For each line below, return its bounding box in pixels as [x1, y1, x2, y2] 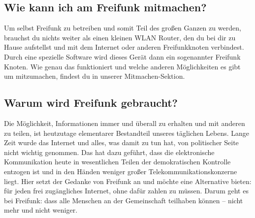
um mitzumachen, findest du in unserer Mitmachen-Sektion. [4, 71, 185, 81]
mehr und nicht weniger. [4, 205, 78, 215]
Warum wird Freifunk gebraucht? [4, 95, 178, 110]
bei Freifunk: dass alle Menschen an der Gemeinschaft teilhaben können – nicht [4, 195, 243, 205]
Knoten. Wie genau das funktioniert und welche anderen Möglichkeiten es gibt [4, 61, 241, 71]
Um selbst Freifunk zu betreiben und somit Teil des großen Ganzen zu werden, [4, 23, 241, 33]
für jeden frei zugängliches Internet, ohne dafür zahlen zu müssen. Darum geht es [4, 186, 249, 196]
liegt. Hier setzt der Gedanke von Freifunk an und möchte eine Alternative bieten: [4, 176, 252, 186]
